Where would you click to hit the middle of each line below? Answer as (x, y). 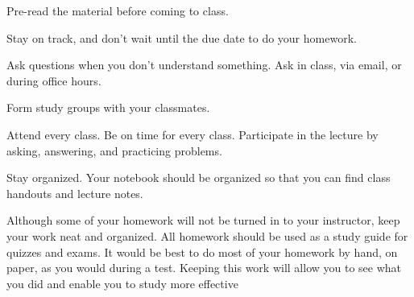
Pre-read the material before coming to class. (118, 10)
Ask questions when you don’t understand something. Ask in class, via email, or (204, 65)
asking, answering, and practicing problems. (114, 150)
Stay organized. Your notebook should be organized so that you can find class (199, 177)
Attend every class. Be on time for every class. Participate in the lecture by (193, 134)
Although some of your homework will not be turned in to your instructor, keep (203, 220)
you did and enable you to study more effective (122, 283)
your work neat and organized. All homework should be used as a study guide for (207, 235)
